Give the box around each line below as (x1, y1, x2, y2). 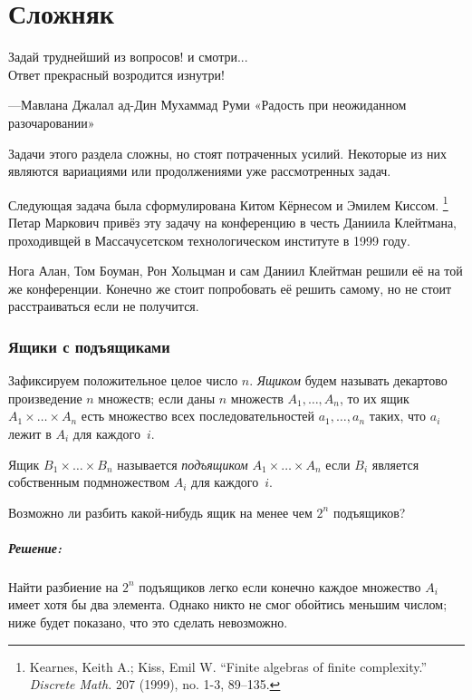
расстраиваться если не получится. (8, 297, 199, 316)
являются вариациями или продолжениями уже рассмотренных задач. (8, 161, 391, 180)
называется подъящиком (117, 454, 248, 473)
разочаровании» (8, 112, 95, 131)
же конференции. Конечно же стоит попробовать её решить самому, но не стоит (8, 278, 452, 297)
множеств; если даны (98, 388, 216, 407)
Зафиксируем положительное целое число (8, 371, 238, 390)
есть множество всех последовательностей (81, 406, 315, 425)
